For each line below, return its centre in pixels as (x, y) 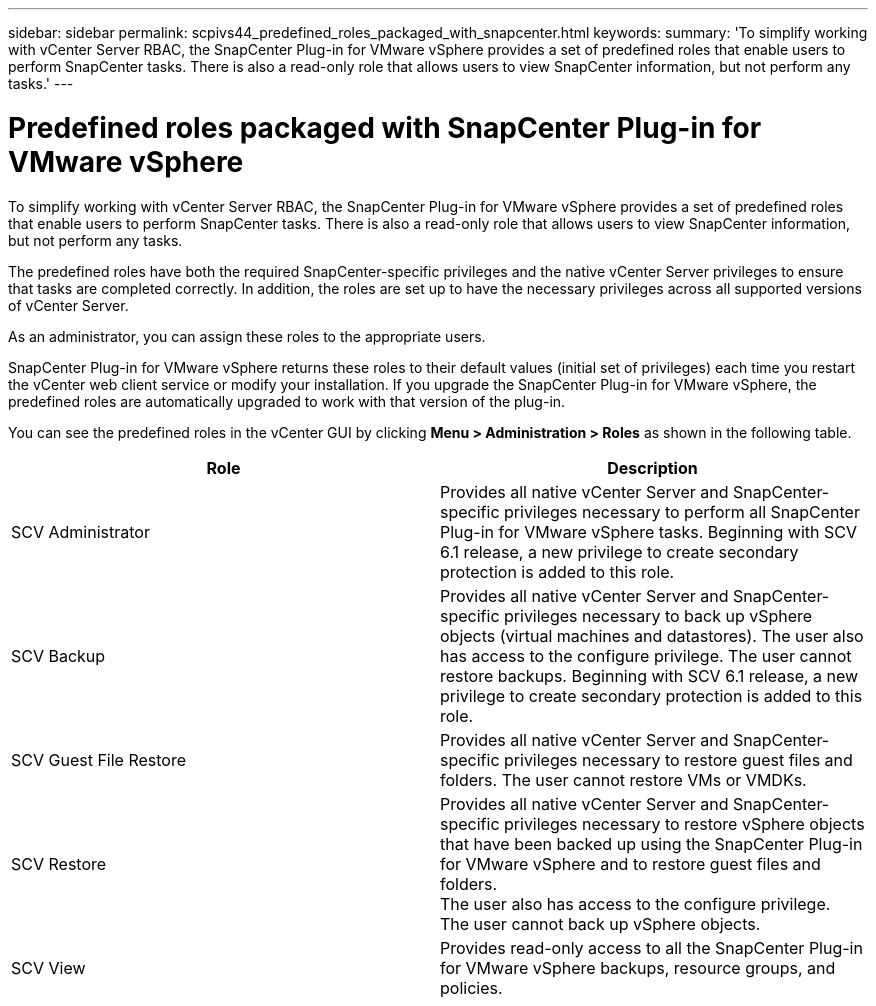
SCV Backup (58, 655)
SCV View (48, 967)
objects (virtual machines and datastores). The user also (652, 635)
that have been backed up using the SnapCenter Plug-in (651, 843)
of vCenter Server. (68, 305)
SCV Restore (59, 863)
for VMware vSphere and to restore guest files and (630, 863)
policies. (471, 987)
